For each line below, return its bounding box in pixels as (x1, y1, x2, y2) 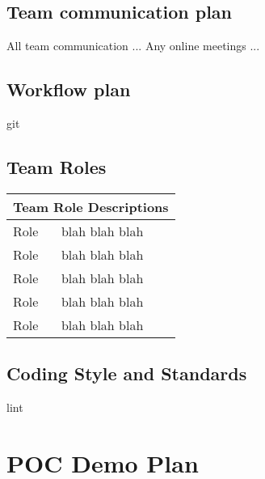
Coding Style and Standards (6, 361, 247, 386)
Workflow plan (6, 77, 131, 102)
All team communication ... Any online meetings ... (6, 37, 260, 54)
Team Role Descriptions (13, 197, 169, 216)
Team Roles (6, 154, 107, 179)
